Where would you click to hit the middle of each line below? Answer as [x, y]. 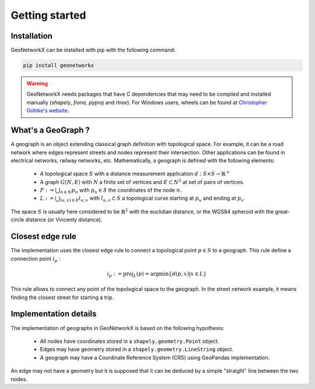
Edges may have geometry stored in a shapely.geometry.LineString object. [136, 349]
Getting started [48, 15]
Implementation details [54, 314]
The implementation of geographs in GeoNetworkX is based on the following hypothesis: [118, 328]
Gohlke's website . [48, 110]
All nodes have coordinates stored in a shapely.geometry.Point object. [129, 341]
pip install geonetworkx [59, 65]
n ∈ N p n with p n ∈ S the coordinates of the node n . [121, 191]
